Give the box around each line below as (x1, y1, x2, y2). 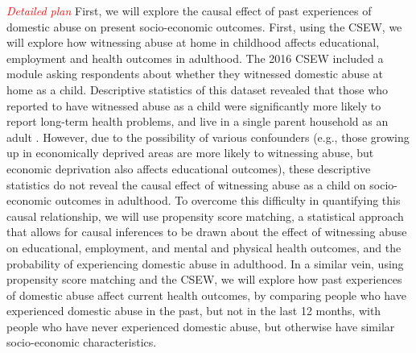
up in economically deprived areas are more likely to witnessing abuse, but (6, 144, 374, 161)
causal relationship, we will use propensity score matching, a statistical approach (6, 207, 404, 224)
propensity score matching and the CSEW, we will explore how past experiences (6, 271, 402, 288)
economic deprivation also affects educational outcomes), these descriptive (6, 160, 371, 176)
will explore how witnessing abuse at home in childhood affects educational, (6, 34, 380, 51)
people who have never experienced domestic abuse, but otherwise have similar (6, 318, 395, 334)
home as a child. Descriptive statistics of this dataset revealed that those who (6, 81, 389, 98)
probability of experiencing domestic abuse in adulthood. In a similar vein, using (6, 255, 404, 272)
